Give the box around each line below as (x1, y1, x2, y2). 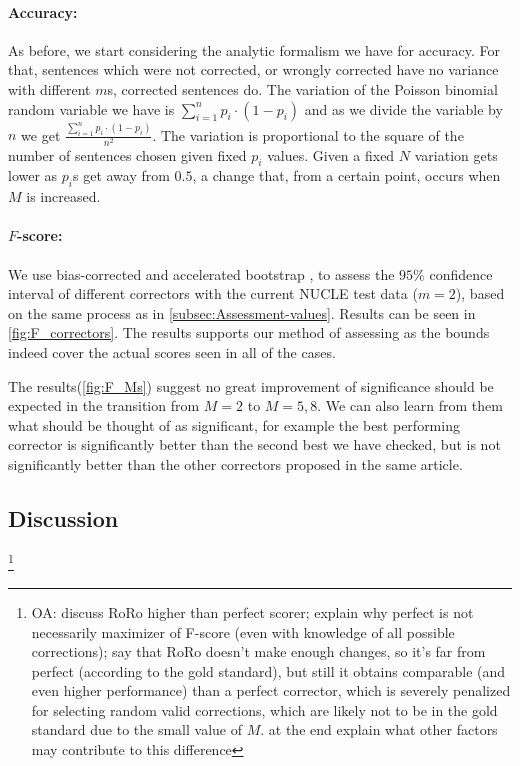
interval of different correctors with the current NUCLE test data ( (8, 283, 418, 304)
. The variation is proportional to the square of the (152, 124, 464, 145)
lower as (8, 165, 58, 186)
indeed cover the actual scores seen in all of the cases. (8, 341, 336, 362)
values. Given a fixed (267, 144, 395, 165)
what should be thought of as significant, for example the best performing (8, 414, 460, 435)
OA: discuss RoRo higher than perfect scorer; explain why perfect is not (31, 601, 474, 622)
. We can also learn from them (317, 395, 503, 416)
